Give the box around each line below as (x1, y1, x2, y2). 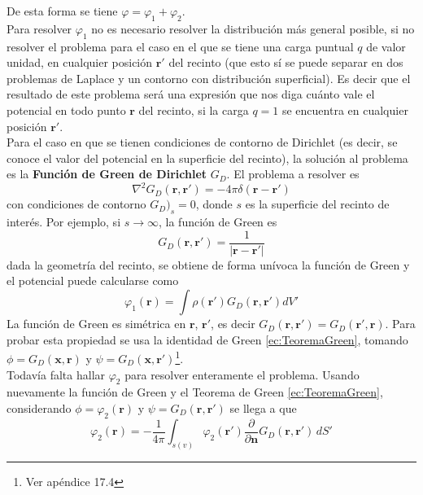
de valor (366, 37, 406, 55)
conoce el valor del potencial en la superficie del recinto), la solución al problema (7, 149, 408, 166)
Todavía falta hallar (7, 366, 106, 383)
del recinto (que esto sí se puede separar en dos (168, 54, 403, 71)
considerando (7, 399, 72, 416)
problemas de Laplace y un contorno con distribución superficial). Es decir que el (7, 69, 411, 86)
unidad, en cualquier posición (7, 54, 153, 71)
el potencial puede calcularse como (7, 272, 179, 289)
